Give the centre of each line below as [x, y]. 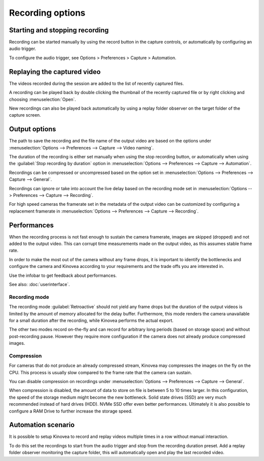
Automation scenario [42, 425]
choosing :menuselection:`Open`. [43, 99]
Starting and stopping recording [59, 30]
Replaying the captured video [55, 72]
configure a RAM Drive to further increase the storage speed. [71, 411]
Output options [33, 129]
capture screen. [25, 115]
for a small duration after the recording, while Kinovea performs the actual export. [91, 320]
